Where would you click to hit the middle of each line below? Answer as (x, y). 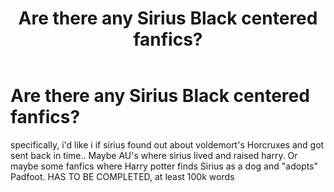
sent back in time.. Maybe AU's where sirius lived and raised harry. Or (154, 155)
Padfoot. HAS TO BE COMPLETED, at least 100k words (122, 176)
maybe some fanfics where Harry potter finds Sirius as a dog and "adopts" (164, 166)
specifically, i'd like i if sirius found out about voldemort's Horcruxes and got (167, 144)
